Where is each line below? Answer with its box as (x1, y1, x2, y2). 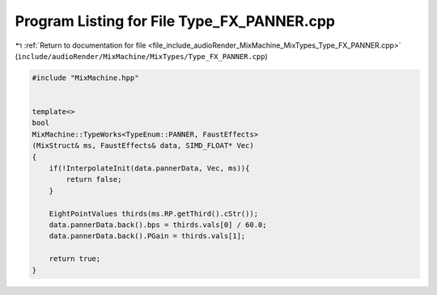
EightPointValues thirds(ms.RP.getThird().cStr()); (49, 209, 259, 218)
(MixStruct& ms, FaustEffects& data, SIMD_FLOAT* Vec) (32, 141, 254, 150)
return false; (66, 175, 122, 184)
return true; (49, 255, 101, 263)
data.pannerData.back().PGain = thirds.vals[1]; (49, 231, 246, 241)
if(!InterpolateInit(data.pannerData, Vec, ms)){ (49, 164, 250, 173)
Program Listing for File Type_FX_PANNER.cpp (15, 12, 336, 30)
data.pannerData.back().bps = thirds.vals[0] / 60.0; (49, 221, 267, 230)
